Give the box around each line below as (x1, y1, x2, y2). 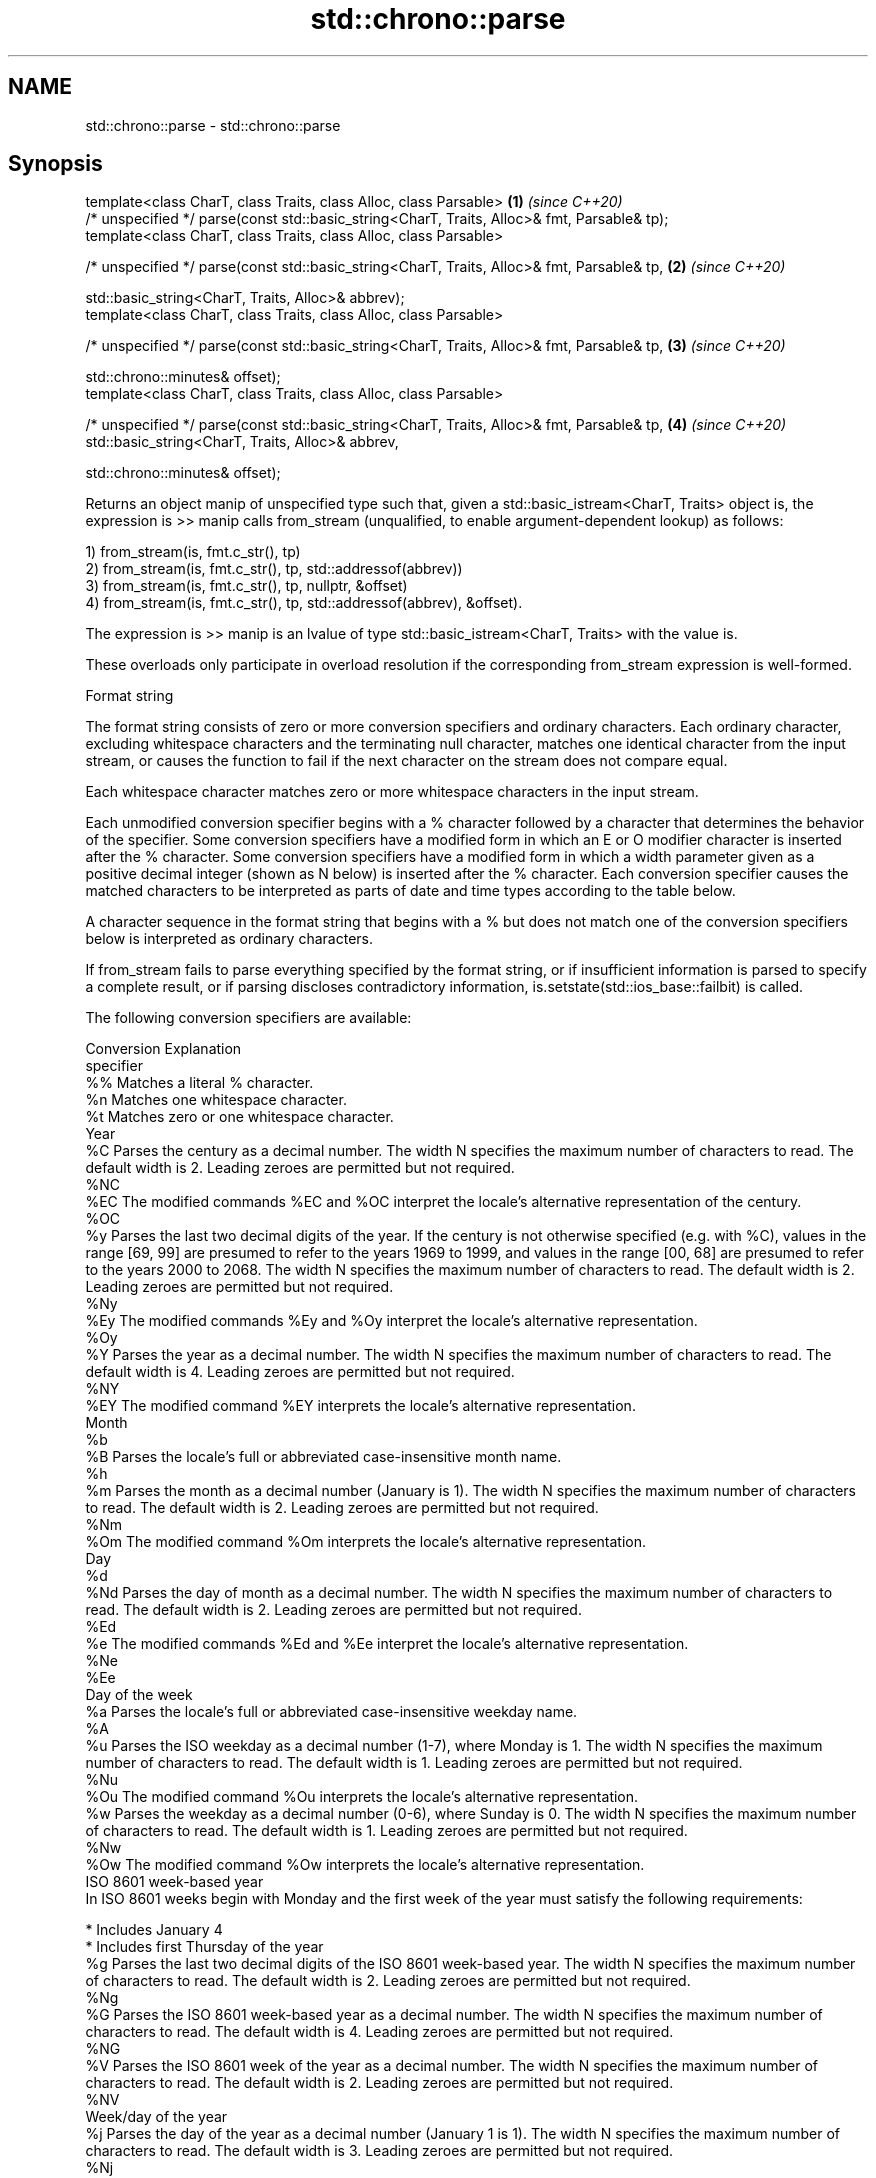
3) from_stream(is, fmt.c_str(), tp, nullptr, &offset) (85, 577, 408, 595)
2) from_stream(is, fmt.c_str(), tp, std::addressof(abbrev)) (85, 560, 463, 578)
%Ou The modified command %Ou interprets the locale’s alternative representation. (85, 1788, 639, 1806)
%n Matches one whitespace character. (85, 1091, 347, 1109)
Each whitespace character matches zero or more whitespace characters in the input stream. (85, 783, 699, 801)
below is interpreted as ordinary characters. (85, 930, 373, 948)
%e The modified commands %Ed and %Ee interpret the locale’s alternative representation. (85, 1635, 689, 1653)
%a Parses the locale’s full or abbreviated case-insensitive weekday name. (85, 1703, 578, 1721)
